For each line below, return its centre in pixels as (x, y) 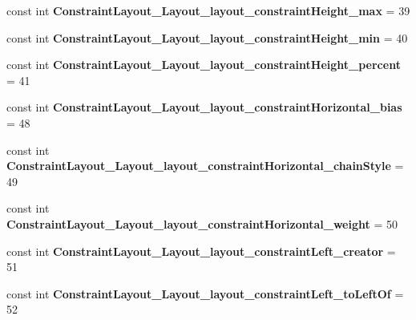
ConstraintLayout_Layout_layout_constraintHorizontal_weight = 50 (202, 223)
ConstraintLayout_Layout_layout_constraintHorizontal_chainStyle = (205, 166)
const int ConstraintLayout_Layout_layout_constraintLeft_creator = (201, 251)
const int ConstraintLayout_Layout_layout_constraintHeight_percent (204, 65)
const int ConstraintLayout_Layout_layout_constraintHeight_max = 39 (208, 10)
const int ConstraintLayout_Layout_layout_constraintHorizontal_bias (204, 107)
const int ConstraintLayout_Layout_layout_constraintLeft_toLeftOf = (205, 293)
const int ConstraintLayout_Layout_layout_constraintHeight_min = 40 (207, 37)
